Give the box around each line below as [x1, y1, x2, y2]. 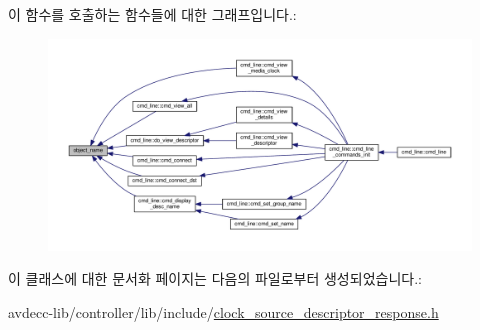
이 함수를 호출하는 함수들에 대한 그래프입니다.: [8, 4, 297, 24]
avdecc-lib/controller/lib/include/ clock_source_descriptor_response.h [8, 301, 439, 322]
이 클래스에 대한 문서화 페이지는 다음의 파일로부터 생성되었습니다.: [8, 268, 422, 289]
